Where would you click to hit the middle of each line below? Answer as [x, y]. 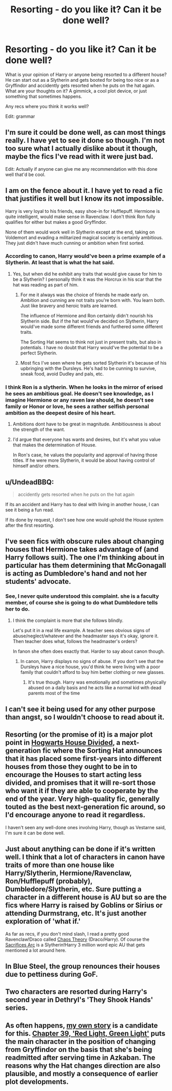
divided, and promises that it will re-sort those [81, 783]
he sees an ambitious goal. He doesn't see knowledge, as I [79, 394]
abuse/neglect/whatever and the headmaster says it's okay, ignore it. [85, 636]
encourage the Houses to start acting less [73, 775]
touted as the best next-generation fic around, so [85, 807]
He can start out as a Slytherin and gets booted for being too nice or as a [82, 80]
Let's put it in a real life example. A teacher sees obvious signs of [81, 630]
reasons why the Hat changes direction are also [83, 1066]
